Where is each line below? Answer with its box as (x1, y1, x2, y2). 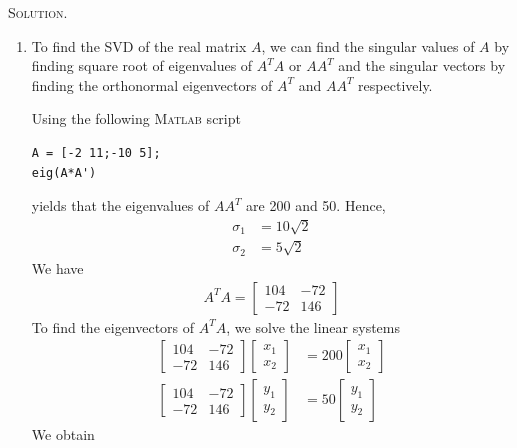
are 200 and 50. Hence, (246, 195, 386, 216)
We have (31, 257, 84, 278)
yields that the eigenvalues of (31, 195, 210, 216)
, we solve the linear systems (226, 316, 400, 337)
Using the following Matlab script (31, 108, 241, 129)
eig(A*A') (31, 165, 97, 180)
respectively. (358, 74, 433, 95)
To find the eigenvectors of (31, 316, 195, 337)
